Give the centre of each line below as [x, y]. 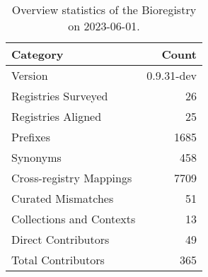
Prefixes [31, 137]
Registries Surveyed [60, 96]
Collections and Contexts [74, 219]
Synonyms [36, 157]
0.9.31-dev [172, 75]
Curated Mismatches [63, 198]
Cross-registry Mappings [72, 178]
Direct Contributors [60, 239]
